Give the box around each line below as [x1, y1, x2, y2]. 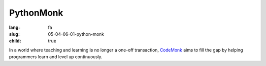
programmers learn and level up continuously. [9, 54, 103, 60]
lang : [9, 24, 20, 30]
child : [9, 38, 22, 44]
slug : [9, 31, 20, 37]
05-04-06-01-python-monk [48, 31, 104, 37]
